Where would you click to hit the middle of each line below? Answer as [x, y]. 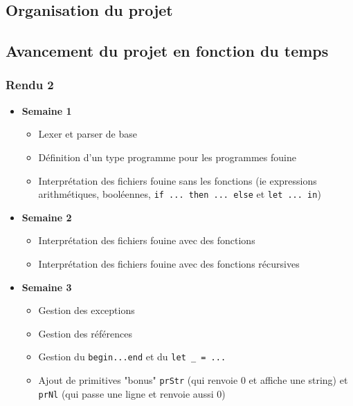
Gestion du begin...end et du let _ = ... [132, 357]
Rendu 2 [30, 85]
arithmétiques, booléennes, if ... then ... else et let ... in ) [180, 194]
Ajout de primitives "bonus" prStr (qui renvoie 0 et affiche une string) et [193, 380]
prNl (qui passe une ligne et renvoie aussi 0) [132, 393]
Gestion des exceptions [87, 310]
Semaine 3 [47, 287]
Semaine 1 [47, 110]
